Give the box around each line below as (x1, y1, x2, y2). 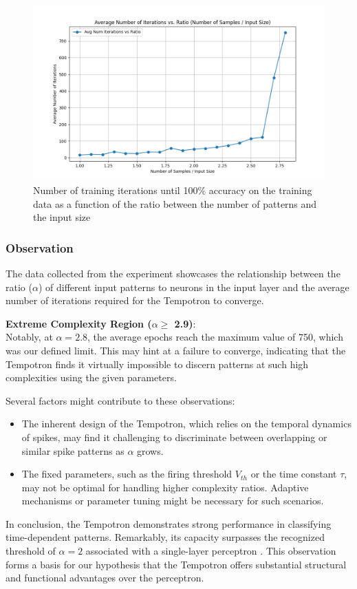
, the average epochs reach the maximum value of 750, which (87, 330, 343, 344)
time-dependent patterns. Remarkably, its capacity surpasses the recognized (6, 530, 325, 544)
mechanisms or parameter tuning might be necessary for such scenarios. (21, 493, 324, 508)
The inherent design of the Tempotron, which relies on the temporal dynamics (21, 416, 351, 431)
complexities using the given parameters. (6, 370, 177, 385)
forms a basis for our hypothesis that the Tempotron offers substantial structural (6, 557, 347, 571)
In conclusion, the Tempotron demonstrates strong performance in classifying (6, 516, 332, 531)
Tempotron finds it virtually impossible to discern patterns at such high (6, 356, 309, 371)
